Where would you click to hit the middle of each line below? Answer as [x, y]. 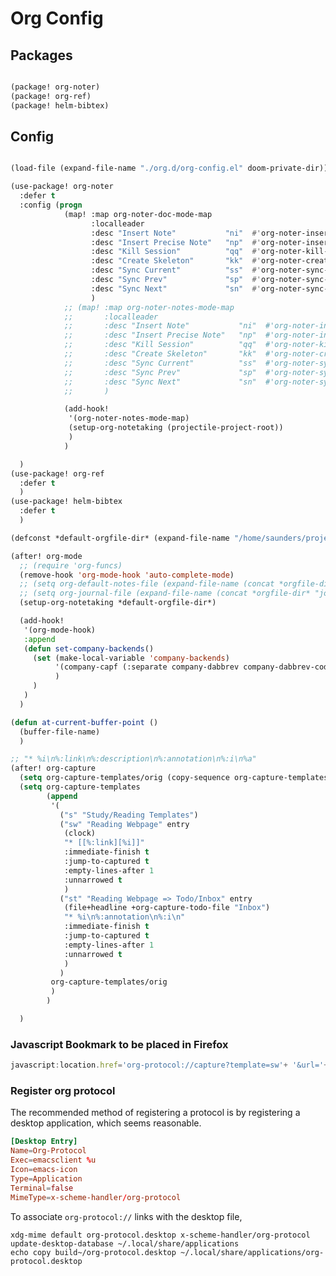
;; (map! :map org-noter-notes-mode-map [149, 307]
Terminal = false [42, 1188]
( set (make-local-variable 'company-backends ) [131, 658]
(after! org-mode [46, 556]
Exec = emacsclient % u [53, 1160]
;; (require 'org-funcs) [71, 565]
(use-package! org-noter [62, 187]
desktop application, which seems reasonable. [106, 1123]
